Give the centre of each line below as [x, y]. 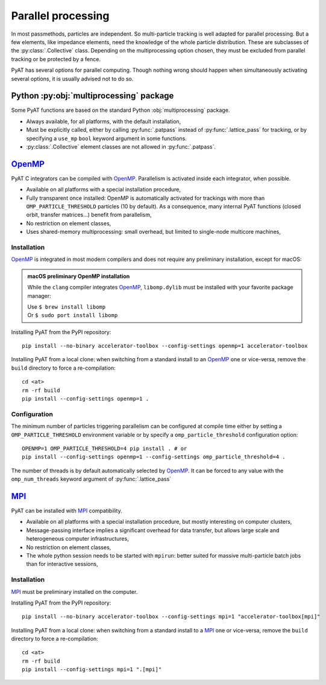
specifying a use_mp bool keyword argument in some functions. [106, 138]
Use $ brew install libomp [66, 307]
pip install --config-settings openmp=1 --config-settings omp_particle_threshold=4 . [154, 457]
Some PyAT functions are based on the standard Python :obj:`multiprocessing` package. [121, 110]
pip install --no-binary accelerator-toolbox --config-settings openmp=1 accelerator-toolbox [165, 346]
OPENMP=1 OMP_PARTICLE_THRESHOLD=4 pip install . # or [105, 448]
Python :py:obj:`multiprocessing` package [92, 96]
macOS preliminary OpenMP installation [79, 276]
